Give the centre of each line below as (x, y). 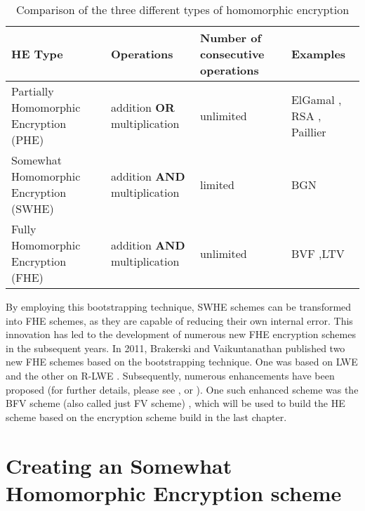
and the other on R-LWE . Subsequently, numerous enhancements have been (170, 375)
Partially (33, 91)
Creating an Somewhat (119, 465)
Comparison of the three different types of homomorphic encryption (182, 9)
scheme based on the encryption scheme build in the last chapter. (146, 416)
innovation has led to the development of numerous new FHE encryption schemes (181, 334)
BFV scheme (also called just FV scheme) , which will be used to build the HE (175, 403)
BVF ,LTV (318, 253)
